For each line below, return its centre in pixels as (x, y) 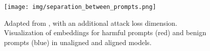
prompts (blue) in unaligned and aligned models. (78, 42)
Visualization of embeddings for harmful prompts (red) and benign (105, 32)
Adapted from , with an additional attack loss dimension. (91, 23)
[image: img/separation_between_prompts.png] (80, 7)
